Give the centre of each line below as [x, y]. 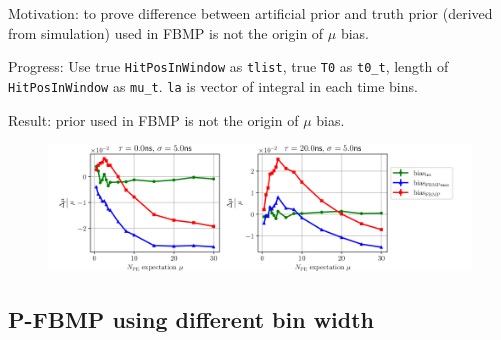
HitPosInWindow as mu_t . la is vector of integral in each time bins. [213, 85]
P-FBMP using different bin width [191, 319]
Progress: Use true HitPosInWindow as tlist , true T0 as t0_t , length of [228, 66]
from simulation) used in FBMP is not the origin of [166, 32]
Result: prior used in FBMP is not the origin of [153, 119]
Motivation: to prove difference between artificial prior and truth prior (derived [250, 13]
